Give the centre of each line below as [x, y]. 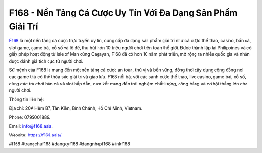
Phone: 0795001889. [30, 117]
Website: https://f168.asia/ [35, 135]
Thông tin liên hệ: [26, 99]
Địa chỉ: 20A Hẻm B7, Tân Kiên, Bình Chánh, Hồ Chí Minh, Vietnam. [76, 108]
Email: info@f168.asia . [31, 126]
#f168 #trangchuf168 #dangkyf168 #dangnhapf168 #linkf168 [70, 144]
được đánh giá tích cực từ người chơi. [46, 61]
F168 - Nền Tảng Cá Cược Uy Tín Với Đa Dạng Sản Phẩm [123, 13]
